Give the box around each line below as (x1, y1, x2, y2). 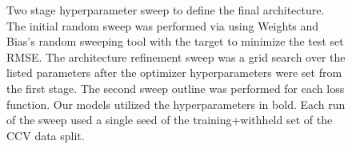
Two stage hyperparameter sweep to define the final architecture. (6, 2, 325, 18)
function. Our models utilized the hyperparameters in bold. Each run (6, 95, 346, 112)
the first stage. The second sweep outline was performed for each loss (6, 79, 345, 96)
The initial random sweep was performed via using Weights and (6, 17, 319, 34)
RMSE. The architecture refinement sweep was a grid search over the (6, 48, 346, 65)
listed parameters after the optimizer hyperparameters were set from (6, 64, 342, 81)
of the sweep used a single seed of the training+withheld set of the (6, 111, 333, 128)
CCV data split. (6, 127, 85, 143)
